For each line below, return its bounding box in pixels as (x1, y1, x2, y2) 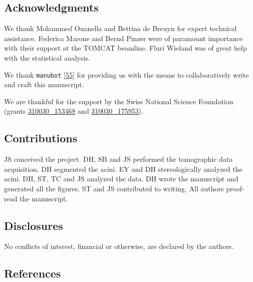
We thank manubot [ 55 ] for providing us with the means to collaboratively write (4, 69, 249, 80)
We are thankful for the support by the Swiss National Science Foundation (4, 96, 233, 106)
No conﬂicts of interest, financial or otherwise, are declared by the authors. (4, 241, 234, 251)
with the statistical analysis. (4, 52, 90, 63)
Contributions (4, 130, 78, 146)
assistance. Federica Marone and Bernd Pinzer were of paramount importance (4, 33, 243, 43)
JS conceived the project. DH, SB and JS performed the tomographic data (4, 154, 233, 164)
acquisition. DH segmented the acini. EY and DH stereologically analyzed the (4, 163, 242, 174)
